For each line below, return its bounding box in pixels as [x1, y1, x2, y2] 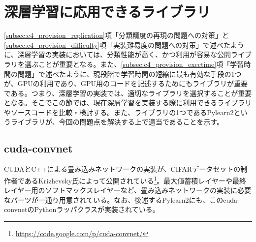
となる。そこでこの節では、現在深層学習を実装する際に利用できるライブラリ [4, 97, 252, 108]
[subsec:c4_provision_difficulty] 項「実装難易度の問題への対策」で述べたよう [4, 39, 244, 50]
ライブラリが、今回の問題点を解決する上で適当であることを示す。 [10, 117, 224, 127]
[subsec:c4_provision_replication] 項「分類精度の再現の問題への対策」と [4, 30, 229, 40]
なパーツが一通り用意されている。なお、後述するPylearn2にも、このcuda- [4, 194, 240, 205]
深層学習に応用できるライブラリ [4, 1, 211, 22]
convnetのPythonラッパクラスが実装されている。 [4, 204, 160, 214]
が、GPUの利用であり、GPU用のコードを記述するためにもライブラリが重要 [4, 78, 248, 89]
